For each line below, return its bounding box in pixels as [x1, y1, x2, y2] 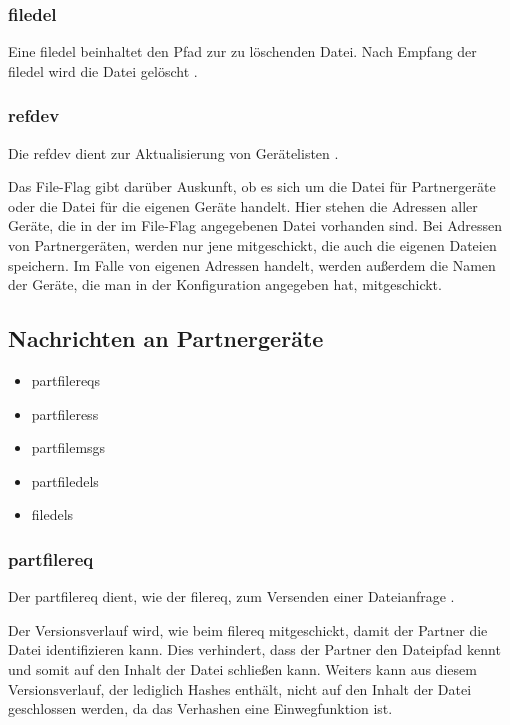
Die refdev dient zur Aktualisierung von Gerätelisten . [8, 142, 339, 163]
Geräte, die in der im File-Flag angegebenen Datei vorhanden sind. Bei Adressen [8, 215, 502, 236]
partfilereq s [31, 369, 101, 390]
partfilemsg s [31, 437, 106, 458]
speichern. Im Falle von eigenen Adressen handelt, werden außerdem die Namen [8, 254, 496, 275]
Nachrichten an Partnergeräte [8, 323, 324, 354]
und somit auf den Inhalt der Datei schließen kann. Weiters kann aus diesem [8, 658, 477, 679]
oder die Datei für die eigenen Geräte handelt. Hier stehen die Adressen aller [8, 195, 478, 216]
